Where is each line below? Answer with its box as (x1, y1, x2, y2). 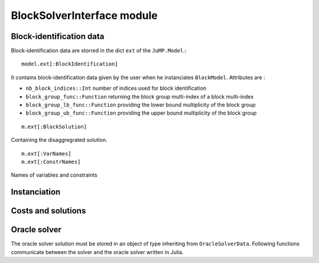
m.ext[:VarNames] (21, 150, 71, 157)
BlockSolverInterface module (11, 9, 158, 22)
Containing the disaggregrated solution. (11, 137, 108, 144)
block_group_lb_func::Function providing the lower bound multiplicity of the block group (25, 101, 256, 109)
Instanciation (11, 187, 61, 197)
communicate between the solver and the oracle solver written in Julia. (11, 248, 184, 255)
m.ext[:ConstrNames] (21, 158, 81, 165)
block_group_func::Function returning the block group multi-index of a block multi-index (25, 93, 254, 100)
